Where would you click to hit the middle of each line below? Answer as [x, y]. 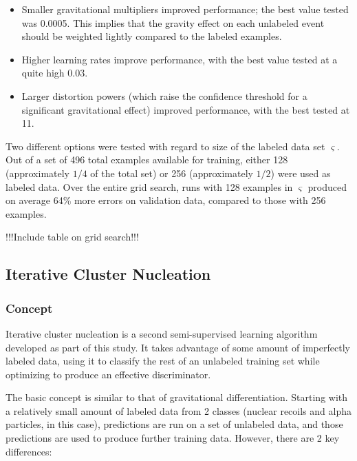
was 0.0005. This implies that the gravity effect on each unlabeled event [173, 22]
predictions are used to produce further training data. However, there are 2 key [173, 438]
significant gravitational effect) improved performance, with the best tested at [186, 109]
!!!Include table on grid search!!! [72, 237]
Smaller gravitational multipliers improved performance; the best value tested [185, 9]
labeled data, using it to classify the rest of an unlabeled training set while [163, 361]
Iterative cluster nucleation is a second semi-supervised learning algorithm [162, 333]
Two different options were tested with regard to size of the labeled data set [165, 146]
